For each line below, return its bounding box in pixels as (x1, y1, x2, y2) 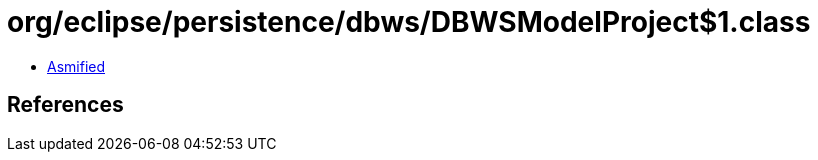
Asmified (47, 57, 106, 75)
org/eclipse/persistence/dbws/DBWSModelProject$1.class (7, 5, 811, 39)
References (7, 92, 124, 118)
